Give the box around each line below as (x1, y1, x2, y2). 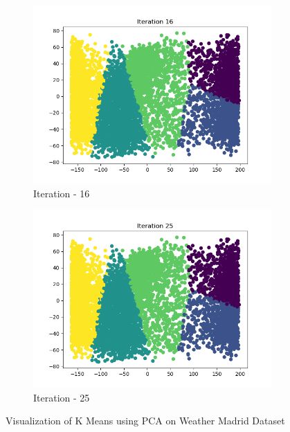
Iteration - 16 (33, 186, 90, 200)
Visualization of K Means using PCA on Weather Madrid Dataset (6, 413, 285, 428)
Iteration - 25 (33, 390, 90, 404)
